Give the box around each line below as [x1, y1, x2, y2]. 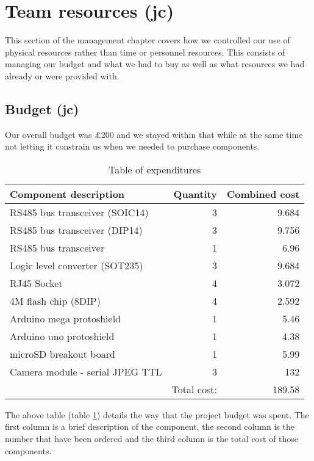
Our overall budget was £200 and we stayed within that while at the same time [5, 128, 303, 140]
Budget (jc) [5, 99, 79, 118]
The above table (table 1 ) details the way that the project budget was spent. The [5, 408, 309, 421]
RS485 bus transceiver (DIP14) [10, 222, 143, 237]
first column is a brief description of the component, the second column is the [5, 420, 294, 433]
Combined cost [226, 186, 300, 201]
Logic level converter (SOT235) [10, 258, 143, 272]
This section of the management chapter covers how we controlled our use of [5, 34, 290, 46]
